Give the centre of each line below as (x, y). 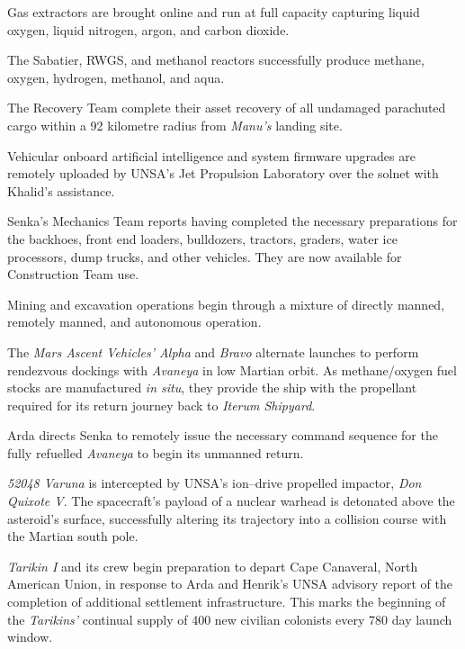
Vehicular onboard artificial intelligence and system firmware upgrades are (211, 155)
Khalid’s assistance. (61, 190)
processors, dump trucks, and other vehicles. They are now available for (205, 256)
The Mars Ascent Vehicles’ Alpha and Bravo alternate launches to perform (213, 352)
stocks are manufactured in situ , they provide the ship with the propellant (212, 388)
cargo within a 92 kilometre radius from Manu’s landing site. (175, 125)
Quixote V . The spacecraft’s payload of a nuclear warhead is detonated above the (231, 501)
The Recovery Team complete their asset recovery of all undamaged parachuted (227, 108)
